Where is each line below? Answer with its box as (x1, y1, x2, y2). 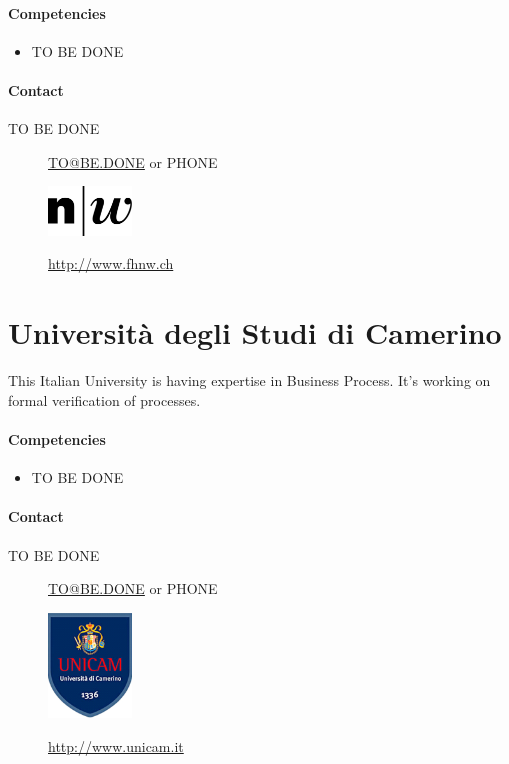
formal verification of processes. (8, 389, 201, 410)
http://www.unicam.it (48, 735, 184, 756)
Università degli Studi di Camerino (8, 312, 502, 353)
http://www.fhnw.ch (48, 253, 174, 274)
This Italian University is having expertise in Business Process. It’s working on (8, 370, 491, 391)
